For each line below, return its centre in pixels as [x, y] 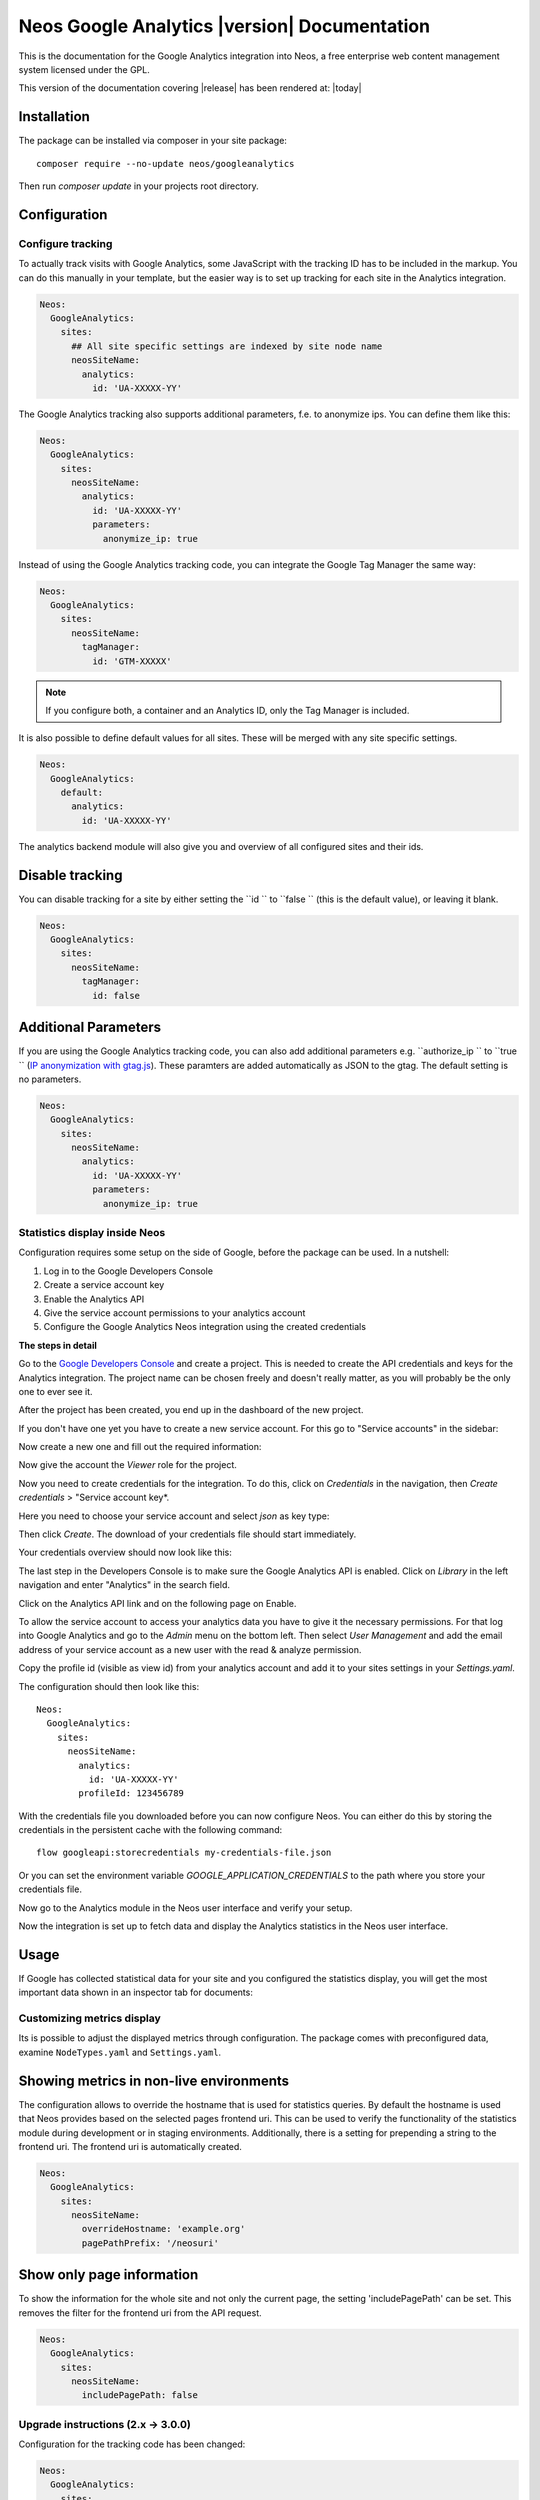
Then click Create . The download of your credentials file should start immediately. [187, 1534]
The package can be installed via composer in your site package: [152, 141]
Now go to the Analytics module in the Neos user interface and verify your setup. [185, 1907]
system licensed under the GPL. [84, 69]
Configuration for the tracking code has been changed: [132, 2444]
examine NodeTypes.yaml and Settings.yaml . [120, 2052]
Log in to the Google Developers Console [128, 1271]
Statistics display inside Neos [92, 1233]
